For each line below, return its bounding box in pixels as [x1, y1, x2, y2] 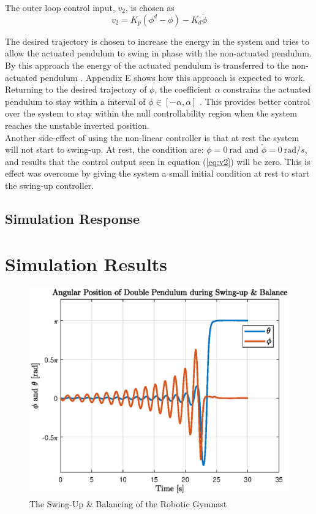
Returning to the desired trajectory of [5, 83, 147, 96]
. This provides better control [200, 94, 310, 107]
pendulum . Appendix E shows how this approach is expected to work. [40, 71, 306, 83]
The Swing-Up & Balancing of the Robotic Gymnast [29, 497, 227, 510]
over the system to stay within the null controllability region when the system [5, 107, 297, 120]
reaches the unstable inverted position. [5, 118, 149, 131]
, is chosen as [125, 1, 175, 13]
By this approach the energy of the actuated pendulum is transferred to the [5, 59, 289, 71]
